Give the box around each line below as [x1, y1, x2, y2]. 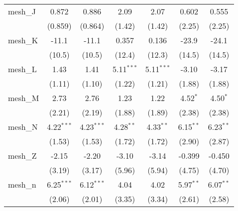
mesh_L [8, 63, 37, 75]
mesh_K [8, 34, 38, 46]
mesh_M [8, 92, 39, 104]
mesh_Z [8, 150, 37, 161]
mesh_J [8, 5, 36, 17]
